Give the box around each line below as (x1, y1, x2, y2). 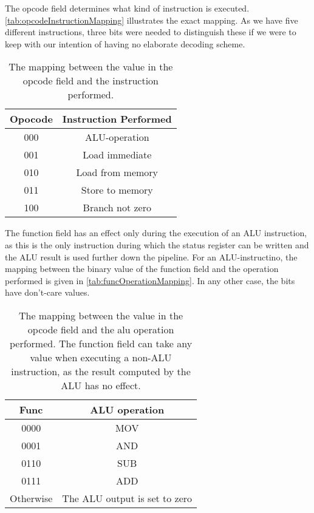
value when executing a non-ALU (30, 350, 172, 364)
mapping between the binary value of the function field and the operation (5, 262, 279, 275)
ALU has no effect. (61, 378, 141, 392)
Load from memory (76, 165, 159, 180)
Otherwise (10, 491, 53, 505)
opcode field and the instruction (22, 73, 159, 88)
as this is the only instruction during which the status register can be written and (5, 238, 309, 251)
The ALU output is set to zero (62, 491, 193, 505)
